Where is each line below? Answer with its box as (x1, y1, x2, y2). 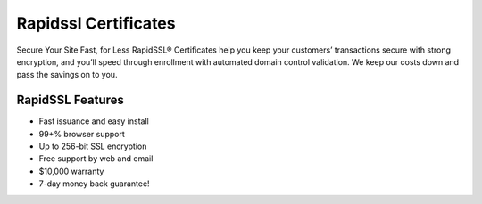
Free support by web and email (38, 153, 154, 164)
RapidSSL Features (16, 93, 125, 108)
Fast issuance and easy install (38, 116, 149, 126)
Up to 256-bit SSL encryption (38, 141, 147, 151)
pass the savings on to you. (16, 69, 118, 80)
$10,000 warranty (38, 166, 104, 176)
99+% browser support (38, 128, 125, 139)
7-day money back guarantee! (38, 178, 151, 189)
